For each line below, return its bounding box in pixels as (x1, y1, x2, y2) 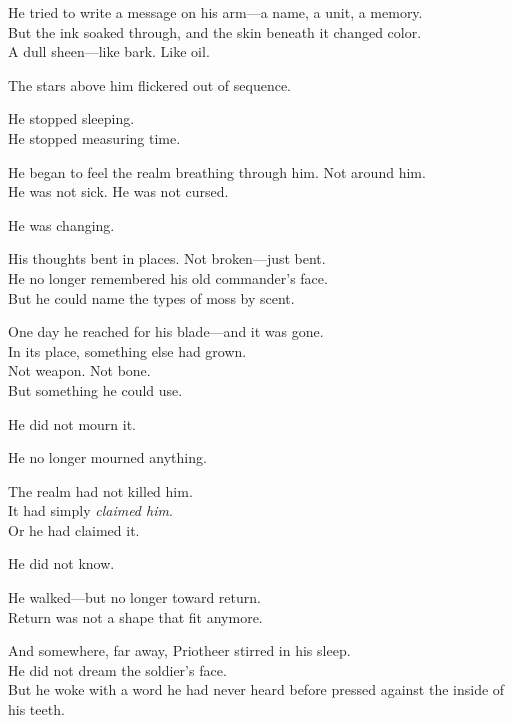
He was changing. (8, 214, 115, 235)
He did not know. (8, 553, 115, 574)
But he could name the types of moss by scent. (8, 287, 295, 308)
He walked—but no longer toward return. (8, 587, 261, 608)
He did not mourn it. (8, 413, 137, 434)
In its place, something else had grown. (8, 340, 247, 361)
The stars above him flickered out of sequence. (8, 74, 291, 95)
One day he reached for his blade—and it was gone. (8, 321, 324, 342)
